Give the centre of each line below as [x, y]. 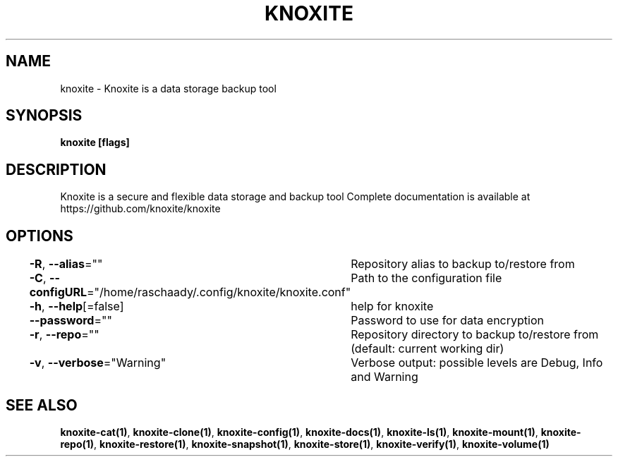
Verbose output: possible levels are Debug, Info [477, 363]
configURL [58, 292]
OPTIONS [40, 236]
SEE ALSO [42, 405]
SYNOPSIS [44, 116]
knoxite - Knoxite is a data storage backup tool [168, 88]
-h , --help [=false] [77, 306]
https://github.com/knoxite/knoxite [140, 209]
